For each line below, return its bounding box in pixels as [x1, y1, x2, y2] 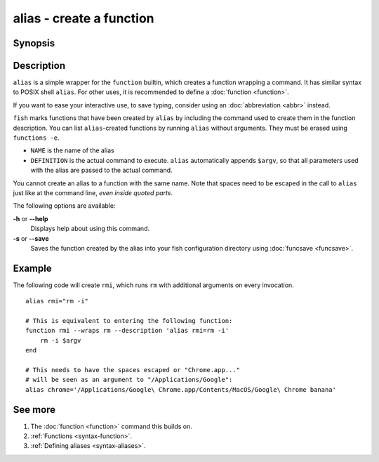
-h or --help [13, 214, 48, 223]
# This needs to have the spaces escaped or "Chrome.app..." [25, 366, 240, 374]
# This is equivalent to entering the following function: [25, 317, 233, 325]
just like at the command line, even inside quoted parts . [13, 188, 173, 197]
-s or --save [13, 234, 49, 242]
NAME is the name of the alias [30, 146, 115, 154]
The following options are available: [13, 202, 116, 210]
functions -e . [13, 133, 60, 142]
